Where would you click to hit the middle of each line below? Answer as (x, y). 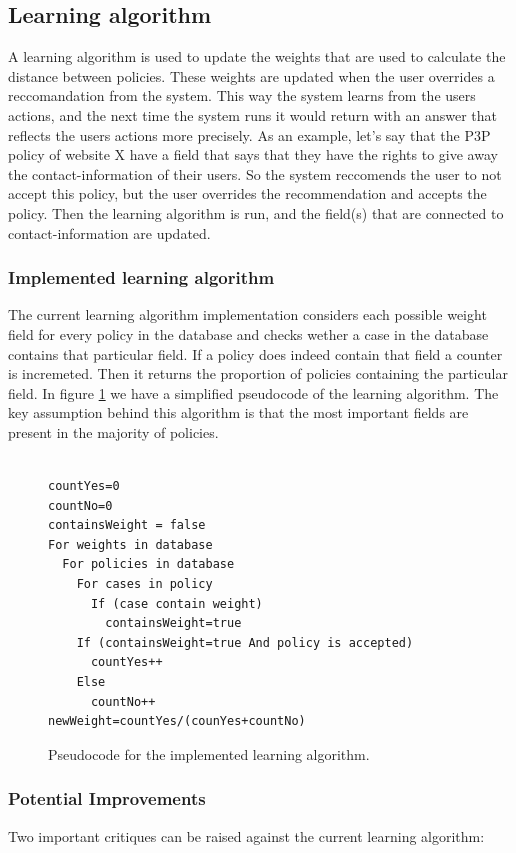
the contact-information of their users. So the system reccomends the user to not (255, 173)
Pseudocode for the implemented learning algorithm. (209, 753)
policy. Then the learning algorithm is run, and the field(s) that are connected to (256, 212)
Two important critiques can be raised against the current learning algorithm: (246, 835)
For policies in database (148, 564)
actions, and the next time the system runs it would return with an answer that (252, 114)
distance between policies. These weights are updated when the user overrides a (251, 75)
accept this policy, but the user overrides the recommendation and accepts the (247, 193)
